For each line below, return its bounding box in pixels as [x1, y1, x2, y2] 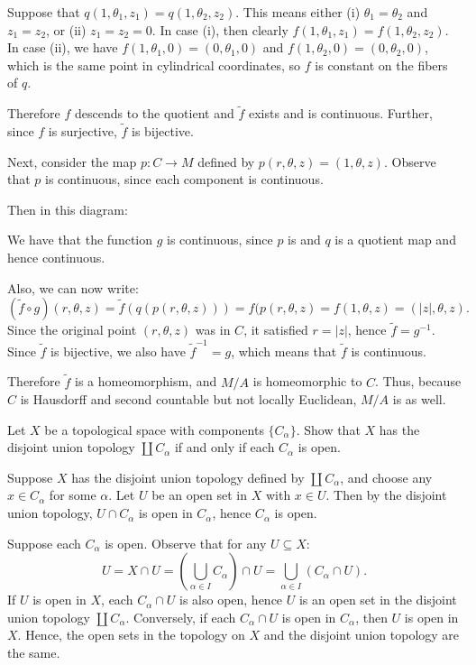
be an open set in [151, 485, 248, 504]
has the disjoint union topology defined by [71, 467, 305, 486]
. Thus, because [375, 372, 462, 391]
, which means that [231, 341, 337, 360]
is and [288, 230, 321, 249]
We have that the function [7, 230, 153, 249]
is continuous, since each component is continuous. [45, 170, 324, 189]
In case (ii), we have [7, 38, 118, 57]
